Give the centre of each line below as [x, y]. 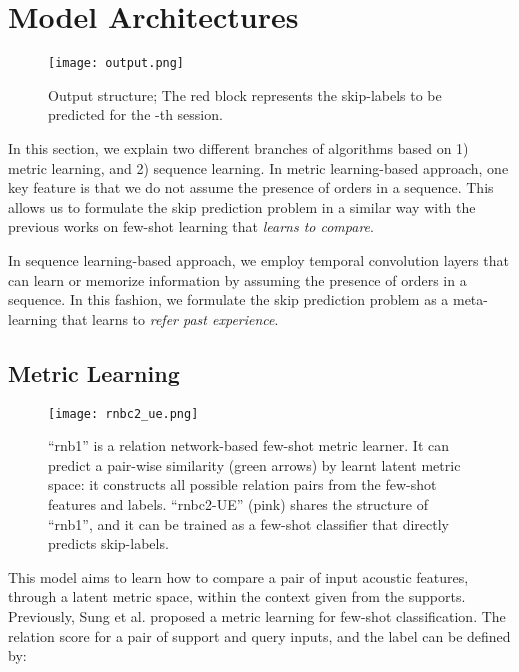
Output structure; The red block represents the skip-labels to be [245, 94]
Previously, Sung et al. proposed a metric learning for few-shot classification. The [257, 615]
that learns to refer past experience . [170, 318]
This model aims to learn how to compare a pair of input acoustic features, [238, 576]
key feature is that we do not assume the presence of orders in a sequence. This [251, 187]
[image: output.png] [116, 63]
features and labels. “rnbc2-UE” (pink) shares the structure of [238, 503]
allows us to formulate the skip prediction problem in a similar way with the [242, 206]
